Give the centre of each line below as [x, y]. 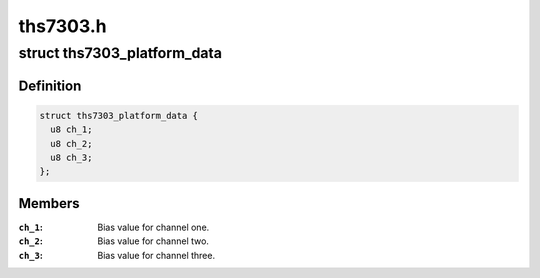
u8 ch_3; [71, 157]
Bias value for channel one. [153, 227]
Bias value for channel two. [153, 241]
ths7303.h [62, 26]
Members [49, 203]
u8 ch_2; [71, 143]
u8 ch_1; [71, 129]
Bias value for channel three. [156, 255]
